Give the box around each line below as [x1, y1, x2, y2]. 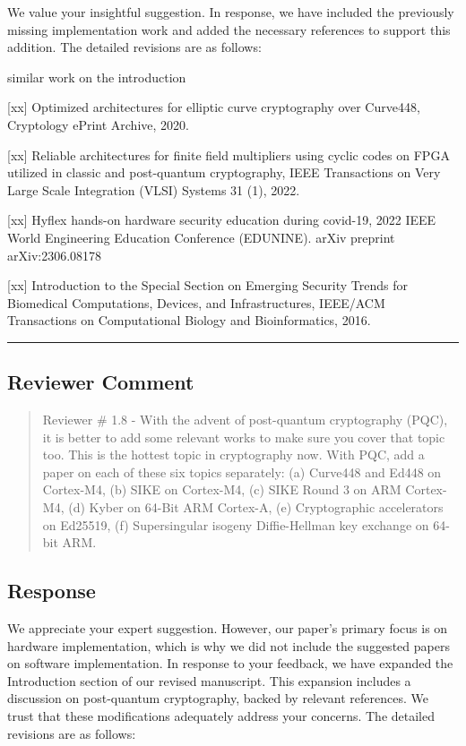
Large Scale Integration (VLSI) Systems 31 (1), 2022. [7, 180, 300, 199]
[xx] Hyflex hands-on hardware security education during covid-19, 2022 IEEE [7, 210, 436, 229]
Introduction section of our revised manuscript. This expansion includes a [7, 671, 411, 690]
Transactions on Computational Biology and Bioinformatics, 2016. [7, 311, 371, 330]
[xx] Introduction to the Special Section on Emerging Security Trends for [7, 276, 408, 295]
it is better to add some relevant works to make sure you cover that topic [42, 427, 445, 446]
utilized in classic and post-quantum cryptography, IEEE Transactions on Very [7, 163, 441, 182]
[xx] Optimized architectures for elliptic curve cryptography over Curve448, [7, 98, 420, 116]
